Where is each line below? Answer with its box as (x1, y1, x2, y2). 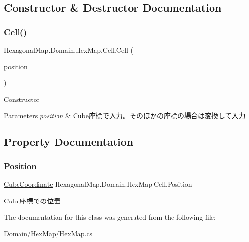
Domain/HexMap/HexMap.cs (4, 228, 93, 238)
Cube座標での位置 (4, 195, 61, 205)
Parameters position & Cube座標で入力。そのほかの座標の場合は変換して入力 (4, 110, 246, 121)
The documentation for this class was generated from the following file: (4, 212, 216, 222)
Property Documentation (4, 134, 134, 149)
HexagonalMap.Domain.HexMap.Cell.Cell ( (4, 45, 134, 55)
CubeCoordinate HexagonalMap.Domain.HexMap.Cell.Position (4, 179, 192, 189)
